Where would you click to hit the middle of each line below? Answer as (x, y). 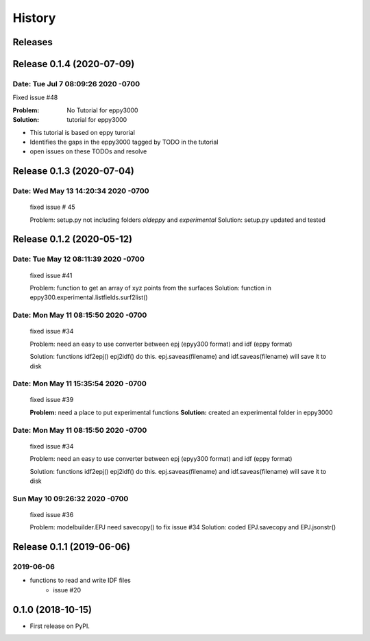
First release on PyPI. (60, 626)
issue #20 (67, 590)
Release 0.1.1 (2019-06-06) (71, 547)
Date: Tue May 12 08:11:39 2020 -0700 (79, 259)
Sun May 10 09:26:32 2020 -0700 (71, 499)
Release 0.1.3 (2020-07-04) (74, 171)
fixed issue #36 (52, 514)
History (34, 18)
